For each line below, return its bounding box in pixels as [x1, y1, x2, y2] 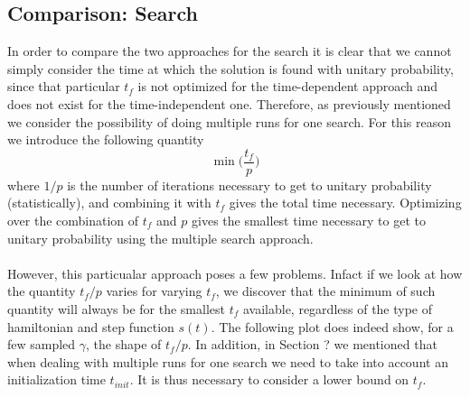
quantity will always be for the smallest [7, 299, 225, 318]
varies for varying [106, 282, 202, 300]
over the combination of [7, 211, 139, 230]
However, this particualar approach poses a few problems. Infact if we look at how [7, 263, 463, 282]
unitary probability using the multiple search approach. [7, 228, 314, 247]
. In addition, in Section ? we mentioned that [187, 335, 437, 354]
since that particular [7, 77, 120, 96]
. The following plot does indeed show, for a [211, 317, 454, 336]
